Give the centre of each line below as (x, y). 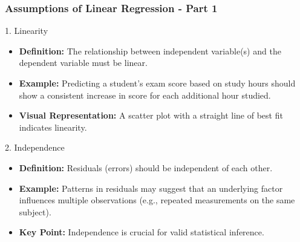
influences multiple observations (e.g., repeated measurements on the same (157, 200)
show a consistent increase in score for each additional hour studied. (145, 95)
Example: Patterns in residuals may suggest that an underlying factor (151, 188)
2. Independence (35, 147)
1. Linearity (27, 31)
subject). (35, 211)
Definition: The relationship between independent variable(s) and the (150, 51)
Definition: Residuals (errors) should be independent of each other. (146, 167)
